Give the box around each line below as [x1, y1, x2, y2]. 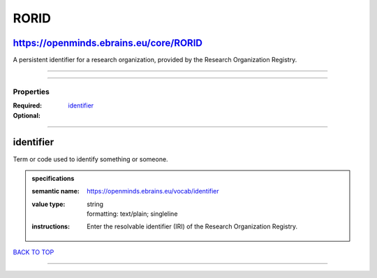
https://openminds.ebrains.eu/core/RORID [13, 37, 202, 49]
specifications [31, 174, 75, 182]
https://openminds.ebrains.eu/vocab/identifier [87, 187, 219, 196]
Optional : [13, 111, 41, 119]
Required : [13, 101, 42, 110]
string [87, 200, 104, 208]
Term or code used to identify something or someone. [13, 154, 168, 163]
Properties [13, 87, 50, 96]
